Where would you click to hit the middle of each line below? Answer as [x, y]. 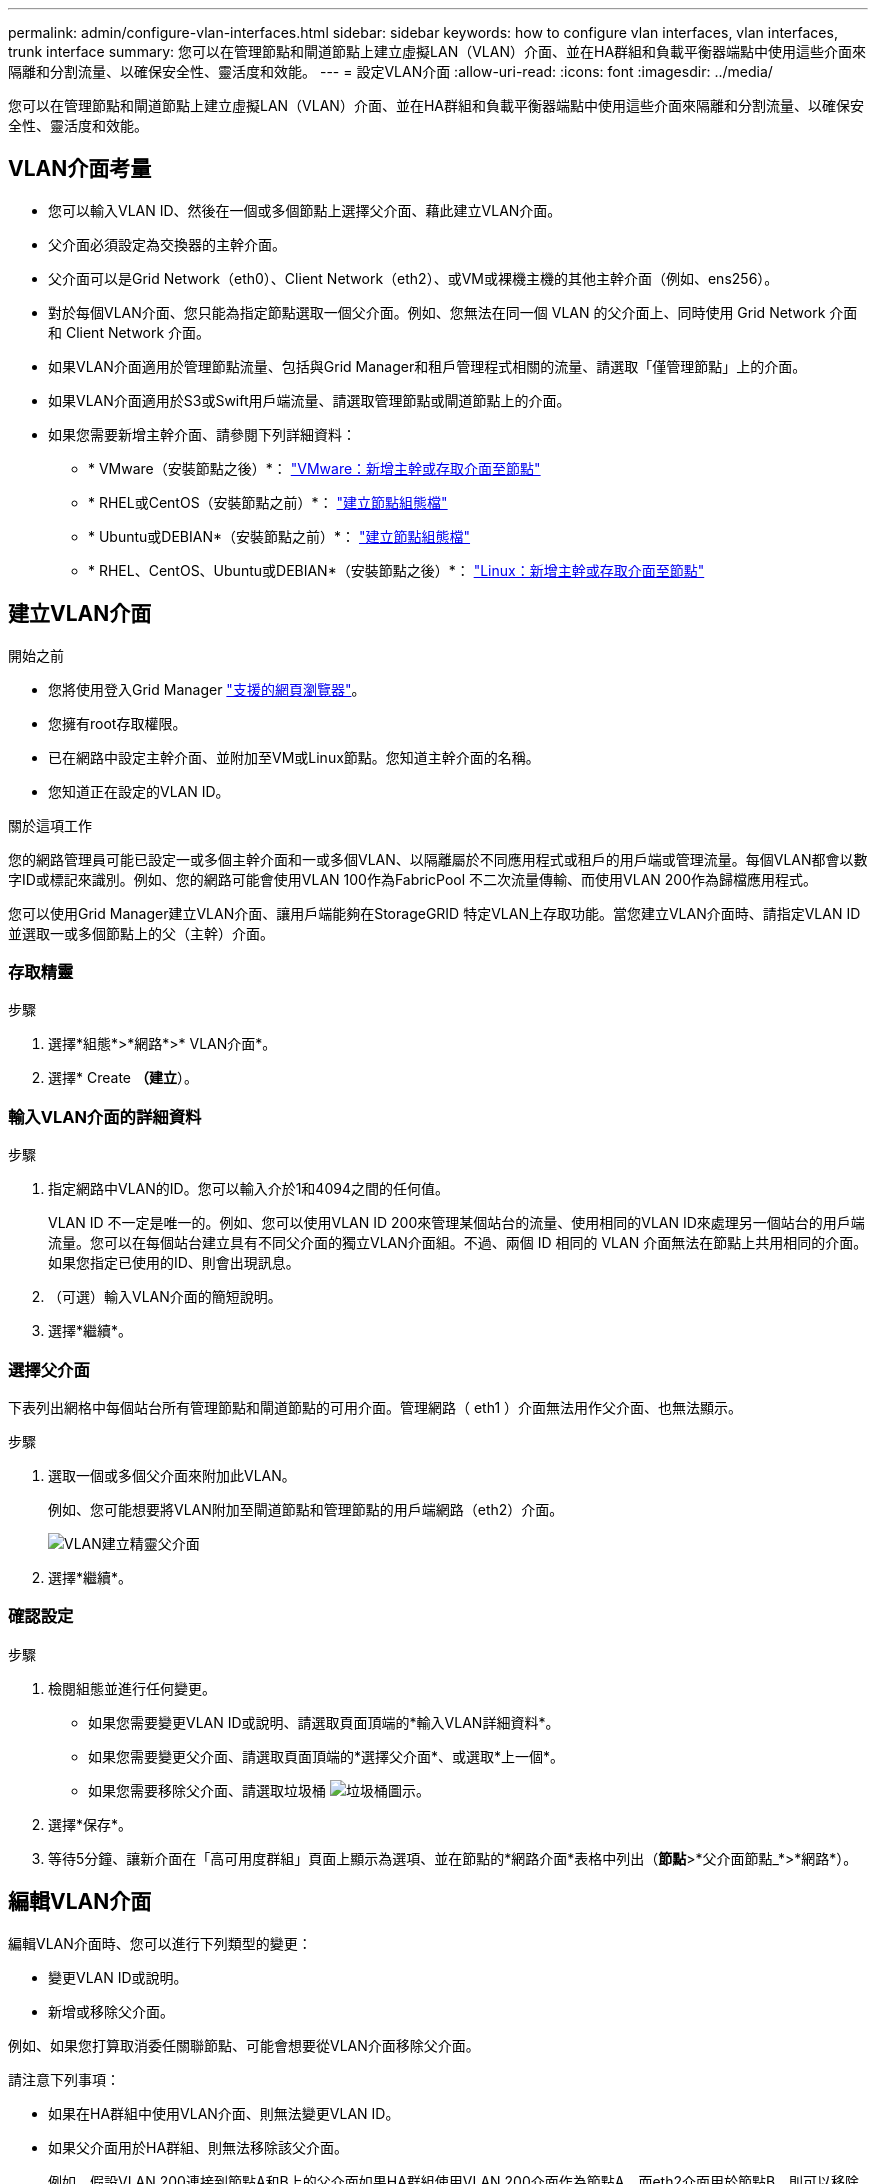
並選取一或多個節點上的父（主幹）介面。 [141, 933]
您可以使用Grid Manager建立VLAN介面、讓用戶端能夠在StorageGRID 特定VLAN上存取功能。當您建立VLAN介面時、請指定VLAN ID [434, 913]
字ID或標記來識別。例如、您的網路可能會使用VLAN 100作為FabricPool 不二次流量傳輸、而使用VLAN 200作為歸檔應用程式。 [412, 879]
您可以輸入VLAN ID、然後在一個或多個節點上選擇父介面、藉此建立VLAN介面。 [305, 210]
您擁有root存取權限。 [117, 723]
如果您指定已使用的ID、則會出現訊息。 [174, 1263]
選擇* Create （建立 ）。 [123, 1078]
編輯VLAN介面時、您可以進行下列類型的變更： [160, 1943]
